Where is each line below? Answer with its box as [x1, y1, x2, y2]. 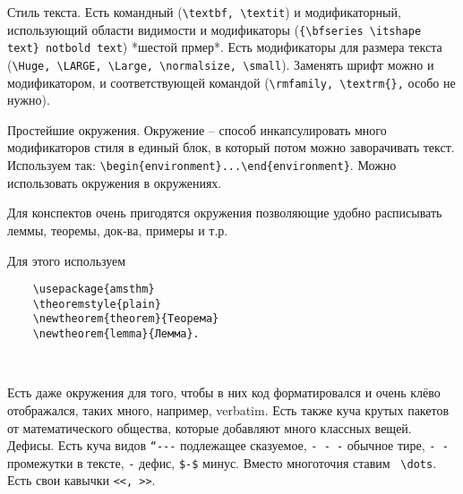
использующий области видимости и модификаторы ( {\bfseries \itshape [7, 20, 422, 38]
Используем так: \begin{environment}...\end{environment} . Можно [7, 156, 397, 175]
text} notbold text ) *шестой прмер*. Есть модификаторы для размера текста [7, 38, 442, 56]
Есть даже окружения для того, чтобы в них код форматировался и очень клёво [7, 383, 441, 402]
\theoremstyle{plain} [32, 297, 161, 311]
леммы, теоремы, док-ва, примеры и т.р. [7, 220, 228, 239]
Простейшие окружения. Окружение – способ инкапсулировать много [7, 120, 387, 139]
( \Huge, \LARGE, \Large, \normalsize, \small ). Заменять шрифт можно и [7, 55, 434, 73]
